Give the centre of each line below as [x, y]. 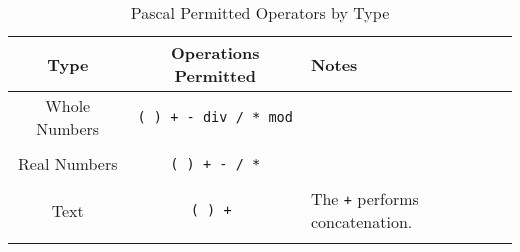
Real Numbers [68, 163]
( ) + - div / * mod [215, 117]
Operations [215, 52]
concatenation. [361, 221]
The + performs [364, 198]
